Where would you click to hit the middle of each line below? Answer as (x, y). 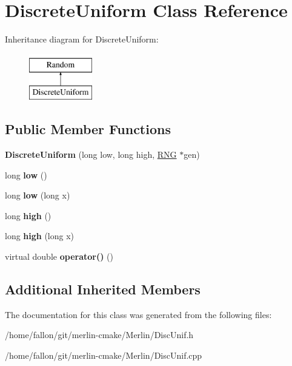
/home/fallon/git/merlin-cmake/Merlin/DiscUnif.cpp (104, 355)
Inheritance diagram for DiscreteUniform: (82, 39)
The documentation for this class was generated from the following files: (138, 314)
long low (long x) (38, 195)
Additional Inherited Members (103, 289)
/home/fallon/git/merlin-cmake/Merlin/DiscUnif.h (99, 335)
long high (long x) (40, 236)
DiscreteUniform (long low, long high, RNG (91, 154)
